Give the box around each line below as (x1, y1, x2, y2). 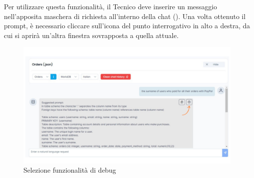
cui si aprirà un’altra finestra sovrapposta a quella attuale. (4, 30, 179, 40)
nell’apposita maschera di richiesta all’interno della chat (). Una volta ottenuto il (4, 11, 246, 21)
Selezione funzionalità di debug (23, 165, 116, 175)
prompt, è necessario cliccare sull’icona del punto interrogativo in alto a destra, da (4, 20, 250, 31)
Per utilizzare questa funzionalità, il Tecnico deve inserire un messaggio (4, 1, 217, 11)
